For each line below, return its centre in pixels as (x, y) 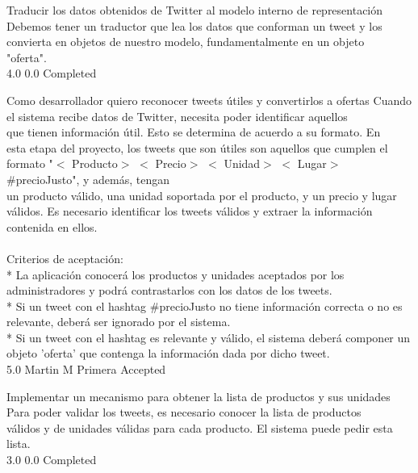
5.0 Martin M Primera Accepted (86, 369)
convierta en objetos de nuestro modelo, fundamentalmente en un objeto (186, 42)
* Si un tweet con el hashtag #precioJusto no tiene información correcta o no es (205, 306)
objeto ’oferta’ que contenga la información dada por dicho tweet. (168, 353)
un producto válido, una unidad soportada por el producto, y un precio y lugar (202, 195)
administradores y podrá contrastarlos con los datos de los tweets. (169, 290)
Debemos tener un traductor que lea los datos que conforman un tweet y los (194, 25)
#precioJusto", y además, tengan (88, 179)
